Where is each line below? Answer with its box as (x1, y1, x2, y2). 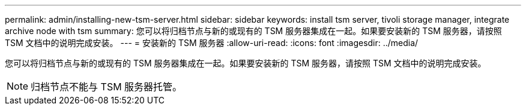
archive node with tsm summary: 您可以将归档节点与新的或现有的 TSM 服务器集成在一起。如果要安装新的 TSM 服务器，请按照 (5, 26, 502, 36)
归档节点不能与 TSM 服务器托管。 (31, 81, 183, 93)
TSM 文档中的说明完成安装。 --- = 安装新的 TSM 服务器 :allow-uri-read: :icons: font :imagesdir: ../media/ (5, 38, 419, 48)
